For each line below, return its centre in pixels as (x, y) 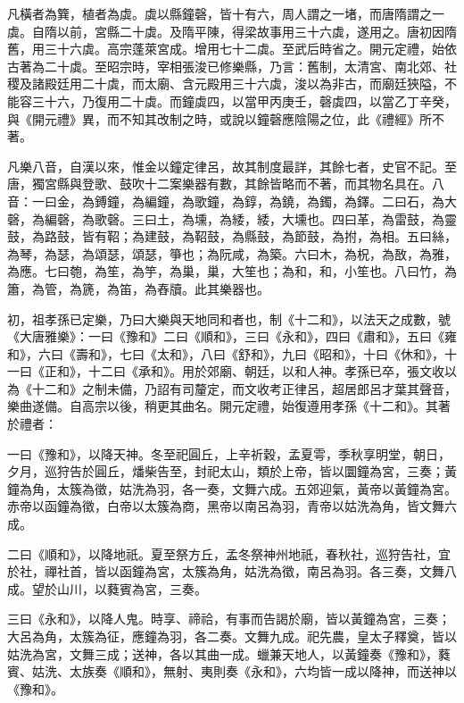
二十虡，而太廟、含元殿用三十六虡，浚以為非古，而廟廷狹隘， (263, 84)
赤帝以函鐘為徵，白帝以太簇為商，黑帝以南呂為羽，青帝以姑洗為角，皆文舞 (226, 506)
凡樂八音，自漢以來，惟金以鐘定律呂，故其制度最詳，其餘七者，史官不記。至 (232, 166)
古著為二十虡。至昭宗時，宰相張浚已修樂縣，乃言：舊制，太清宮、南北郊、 (226, 66)
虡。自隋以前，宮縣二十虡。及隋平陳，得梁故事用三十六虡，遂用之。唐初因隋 (232, 31)
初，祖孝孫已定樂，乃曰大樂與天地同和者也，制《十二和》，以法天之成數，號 (229, 318)
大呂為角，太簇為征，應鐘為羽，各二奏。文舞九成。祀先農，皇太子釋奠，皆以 (232, 636)
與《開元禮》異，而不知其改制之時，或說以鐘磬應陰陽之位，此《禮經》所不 (226, 118)
